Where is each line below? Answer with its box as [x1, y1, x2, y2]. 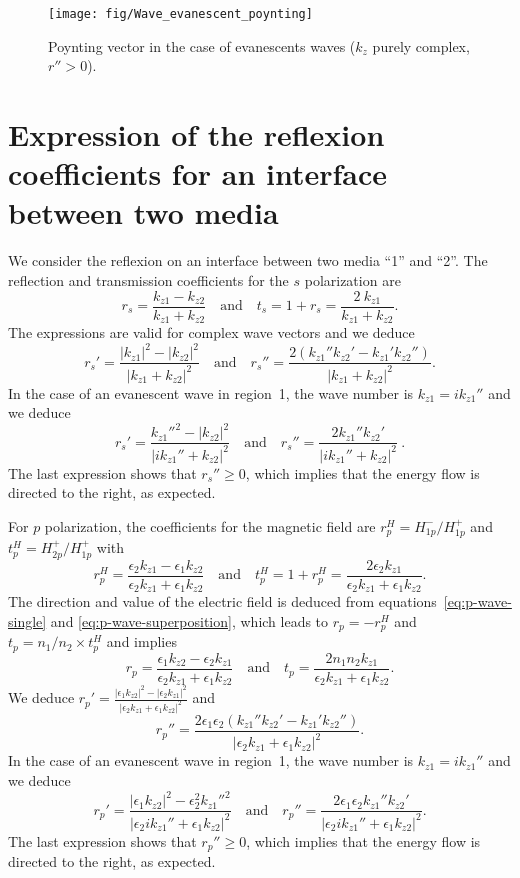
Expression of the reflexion [8, 114, 385, 155]
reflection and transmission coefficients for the [8, 269, 289, 290]
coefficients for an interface [8, 153, 388, 194]
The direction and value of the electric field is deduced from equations [8, 591, 437, 612]
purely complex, [372, 35, 470, 56]
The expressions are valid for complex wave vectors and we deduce [8, 322, 415, 343]
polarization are [304, 269, 401, 290]
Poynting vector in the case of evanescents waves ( [48, 35, 356, 56]
